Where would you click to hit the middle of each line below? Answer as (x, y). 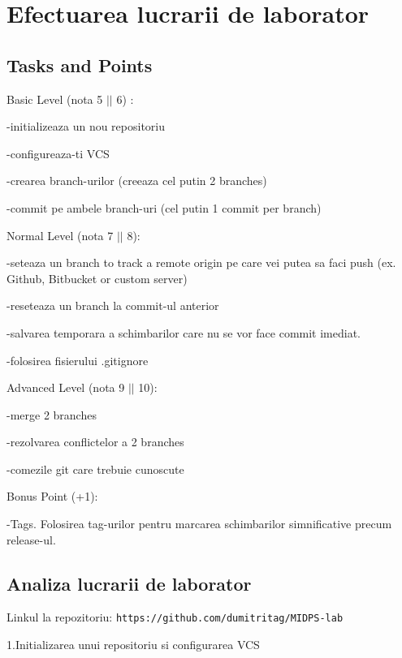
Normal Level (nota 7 (60, 235)
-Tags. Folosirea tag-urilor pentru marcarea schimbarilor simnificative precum (199, 524)
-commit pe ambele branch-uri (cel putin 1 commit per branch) (164, 207)
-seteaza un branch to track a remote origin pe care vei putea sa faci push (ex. (201, 262)
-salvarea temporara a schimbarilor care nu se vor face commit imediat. (184, 332)
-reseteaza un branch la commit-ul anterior (113, 305)
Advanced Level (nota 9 (66, 387)
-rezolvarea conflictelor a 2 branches (95, 442)
